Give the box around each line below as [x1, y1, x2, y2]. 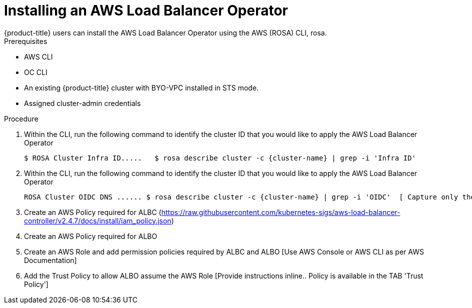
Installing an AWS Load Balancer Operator [4, 2, 288, 19]
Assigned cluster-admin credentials [24, 98, 141, 107]
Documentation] [24, 255, 77, 264]
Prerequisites [4, 36, 47, 45]
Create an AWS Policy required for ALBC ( [24, 207, 161, 216]
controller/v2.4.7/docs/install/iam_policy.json [24, 216, 171, 225]
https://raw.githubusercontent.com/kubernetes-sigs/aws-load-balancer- [161, 207, 400, 216]
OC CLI [24, 67, 47, 76]
